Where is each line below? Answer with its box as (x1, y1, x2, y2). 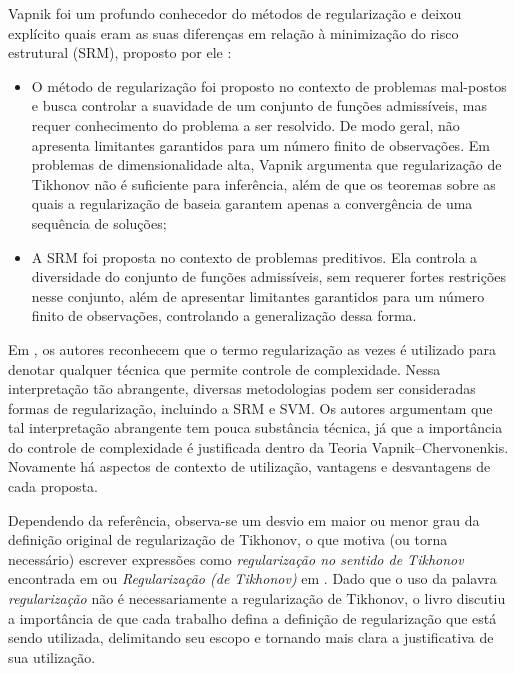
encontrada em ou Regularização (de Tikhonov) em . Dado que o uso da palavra (8, 568, 497, 589)
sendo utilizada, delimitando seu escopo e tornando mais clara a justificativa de (8, 627, 494, 648)
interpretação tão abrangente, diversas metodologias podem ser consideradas (8, 378, 476, 399)
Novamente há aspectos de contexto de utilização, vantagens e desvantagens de (8, 456, 491, 477)
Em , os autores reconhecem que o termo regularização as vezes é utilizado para (8, 338, 496, 359)
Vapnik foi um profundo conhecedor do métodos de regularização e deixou (8, 3, 462, 23)
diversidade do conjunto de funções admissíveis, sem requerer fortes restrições (31, 266, 507, 287)
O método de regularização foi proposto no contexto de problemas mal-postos (31, 75, 507, 96)
